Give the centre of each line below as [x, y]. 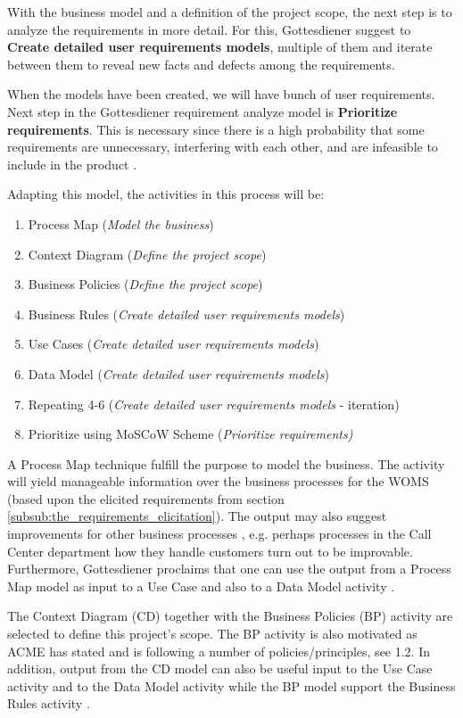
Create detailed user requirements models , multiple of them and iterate [220, 47]
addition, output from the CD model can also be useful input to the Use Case [220, 668]
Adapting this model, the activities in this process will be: [166, 194]
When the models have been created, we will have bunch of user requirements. [221, 94]
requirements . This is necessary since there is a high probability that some [216, 129]
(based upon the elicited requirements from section [146, 498]
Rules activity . [49, 703]
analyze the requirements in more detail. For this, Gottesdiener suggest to [209, 29]
